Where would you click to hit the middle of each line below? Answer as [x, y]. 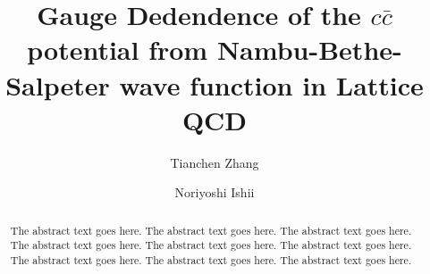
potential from [118, 50]
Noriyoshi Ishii [215, 192]
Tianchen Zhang [215, 162]
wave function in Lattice [271, 84]
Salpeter [58, 84]
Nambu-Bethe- [309, 50]
